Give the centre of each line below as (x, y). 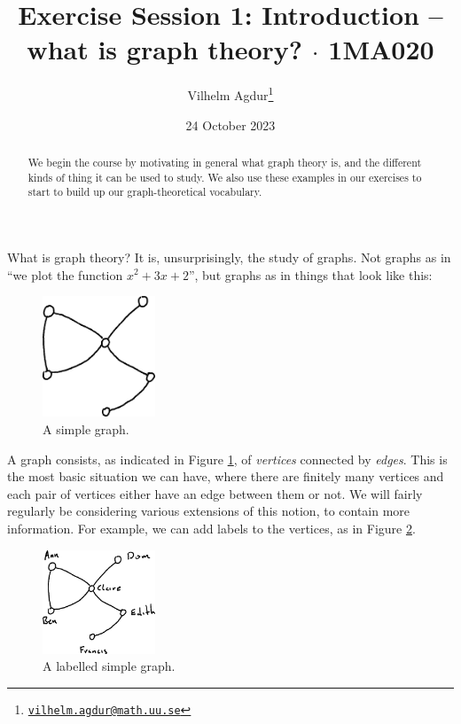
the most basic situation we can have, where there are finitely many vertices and (226, 476)
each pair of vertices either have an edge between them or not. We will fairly (215, 493)
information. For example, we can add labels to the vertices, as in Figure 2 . (211, 528)
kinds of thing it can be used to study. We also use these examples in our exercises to (225, 177)
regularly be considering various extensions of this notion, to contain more (209, 511)
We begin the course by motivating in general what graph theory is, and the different (225, 162)
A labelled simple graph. (109, 666)
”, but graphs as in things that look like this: (310, 274)
